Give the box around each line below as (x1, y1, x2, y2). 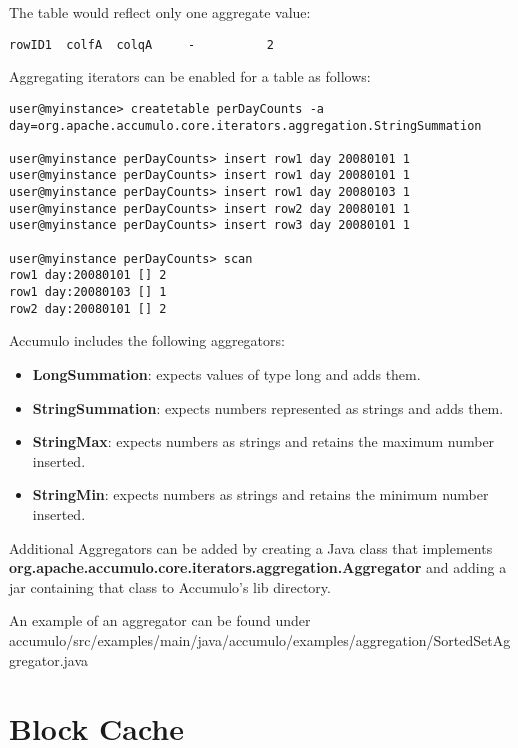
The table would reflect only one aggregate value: (9, 2, 311, 22)
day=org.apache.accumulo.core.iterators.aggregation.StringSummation (9, 118, 482, 133)
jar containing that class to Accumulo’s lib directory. (9, 576, 331, 597)
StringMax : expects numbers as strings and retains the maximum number (32, 431, 495, 452)
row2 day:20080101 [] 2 (9, 301, 167, 316)
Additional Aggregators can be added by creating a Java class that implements (9, 537, 493, 558)
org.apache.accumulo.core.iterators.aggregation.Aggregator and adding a (9, 557, 507, 578)
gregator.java (9, 649, 89, 670)
